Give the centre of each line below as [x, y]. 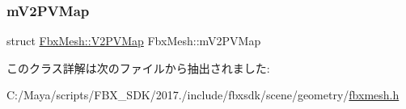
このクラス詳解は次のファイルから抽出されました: [138, 67]
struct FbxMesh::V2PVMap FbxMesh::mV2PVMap [134, 41]
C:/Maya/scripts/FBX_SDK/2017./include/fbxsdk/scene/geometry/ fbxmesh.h [203, 95]
